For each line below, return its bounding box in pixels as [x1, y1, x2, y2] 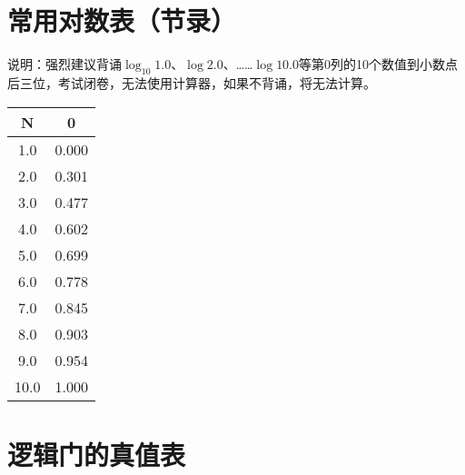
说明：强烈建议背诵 [7, 54, 122, 74]
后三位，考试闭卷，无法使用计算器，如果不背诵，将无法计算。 [7, 73, 376, 92]
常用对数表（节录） [7, 2, 237, 39]
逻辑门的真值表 [7, 435, 186, 472]
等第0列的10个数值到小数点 [299, 54, 459, 74]
